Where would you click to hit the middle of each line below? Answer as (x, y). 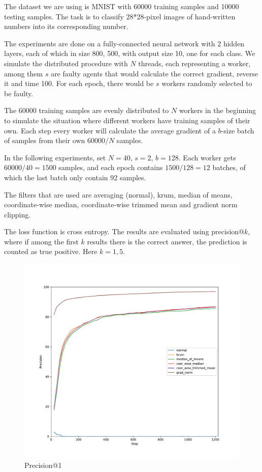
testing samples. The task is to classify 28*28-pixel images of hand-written (120, 16)
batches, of (229, 167)
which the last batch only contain (56, 177)
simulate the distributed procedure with (66, 63)
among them (24, 73)
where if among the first (41, 241)
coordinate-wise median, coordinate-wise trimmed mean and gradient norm (121, 204)
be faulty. (19, 93)
